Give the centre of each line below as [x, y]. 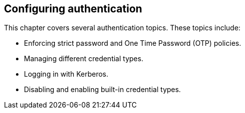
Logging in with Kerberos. [66, 74]
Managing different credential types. [84, 59]
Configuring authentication [73, 9]
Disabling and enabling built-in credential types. [103, 90]
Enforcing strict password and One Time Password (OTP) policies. [133, 43]
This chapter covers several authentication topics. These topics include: [122, 28]
